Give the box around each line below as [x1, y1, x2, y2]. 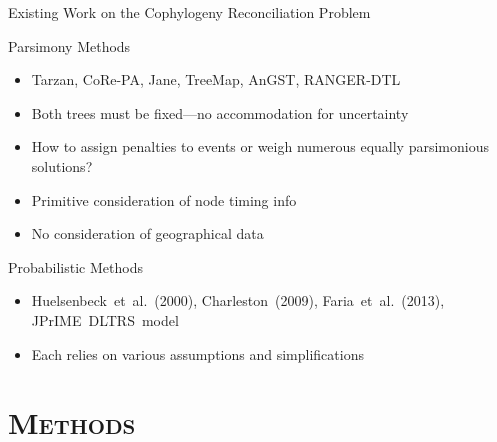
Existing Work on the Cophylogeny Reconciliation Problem [8, 2, 371, 22]
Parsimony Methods [8, 35, 131, 56]
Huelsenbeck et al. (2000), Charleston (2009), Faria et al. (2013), [31, 290, 445, 311]
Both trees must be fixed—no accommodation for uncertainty [31, 102, 409, 123]
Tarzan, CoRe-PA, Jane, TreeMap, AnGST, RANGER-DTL [31, 69, 401, 90]
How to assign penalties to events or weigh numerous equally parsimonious [31, 136, 489, 157]
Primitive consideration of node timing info [31, 189, 297, 210]
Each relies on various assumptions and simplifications [31, 343, 364, 364]
